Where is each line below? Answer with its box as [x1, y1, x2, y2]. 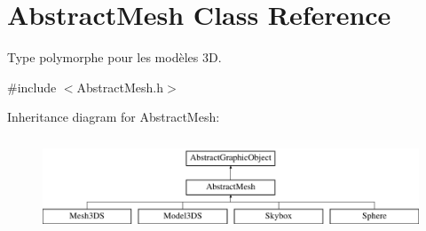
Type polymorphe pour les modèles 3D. [7, 48, 222, 67]
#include [7, 77, 57, 96]
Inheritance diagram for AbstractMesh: [7, 108, 220, 126]
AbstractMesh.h [76, 77, 163, 96]
